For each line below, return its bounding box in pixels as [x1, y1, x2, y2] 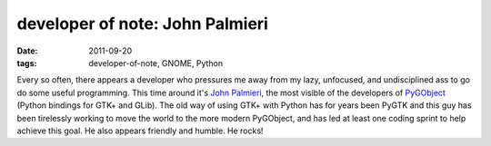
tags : [16, 57, 37, 68]
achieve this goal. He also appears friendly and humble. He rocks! [16, 125, 264, 136]
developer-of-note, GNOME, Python [88, 57, 224, 68]
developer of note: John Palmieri [16, 14, 268, 34]
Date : [16, 45, 38, 56]
